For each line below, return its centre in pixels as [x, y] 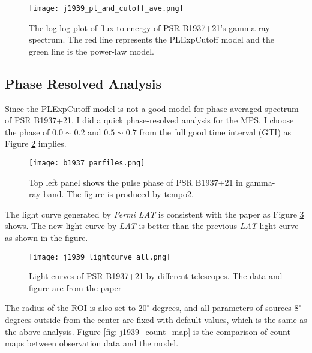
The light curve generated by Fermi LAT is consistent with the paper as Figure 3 [154, 214]
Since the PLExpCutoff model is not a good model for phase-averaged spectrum [152, 108]
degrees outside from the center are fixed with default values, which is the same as [156, 320]
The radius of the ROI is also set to [70, 308]
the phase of [27, 132]
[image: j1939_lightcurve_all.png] [100, 257]
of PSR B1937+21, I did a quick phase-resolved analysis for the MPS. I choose [149, 120]
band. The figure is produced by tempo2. [118, 194]
